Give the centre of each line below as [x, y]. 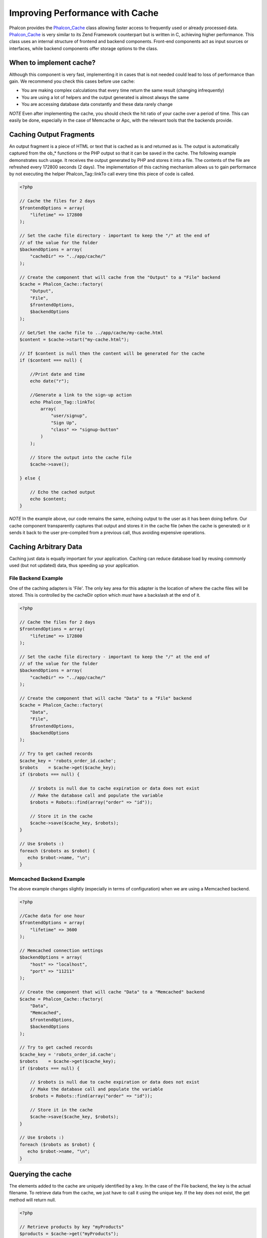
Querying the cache [40, 1174]
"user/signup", [69, 416]
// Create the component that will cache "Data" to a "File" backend [106, 698]
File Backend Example [36, 578]
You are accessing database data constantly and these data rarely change [97, 104]
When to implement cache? [52, 63]
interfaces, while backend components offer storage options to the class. [84, 48]
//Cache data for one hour [52, 916]
